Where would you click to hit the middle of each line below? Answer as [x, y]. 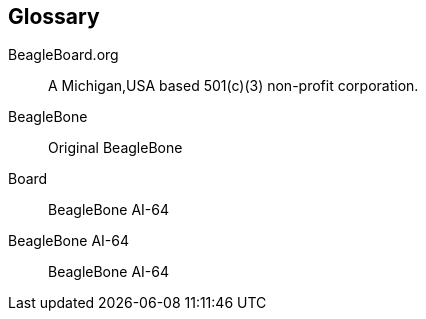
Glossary [54, 16]
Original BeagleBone [115, 148]
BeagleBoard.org [63, 55]
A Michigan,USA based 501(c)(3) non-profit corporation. [233, 86]
